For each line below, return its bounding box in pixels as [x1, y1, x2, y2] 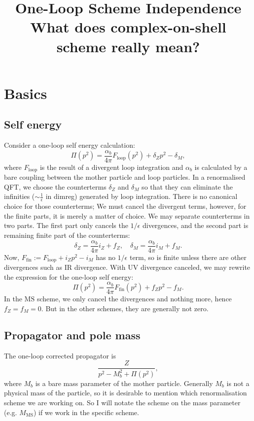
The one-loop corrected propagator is [4, 350, 116, 360]
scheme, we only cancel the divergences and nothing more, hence [36, 293, 232, 304]
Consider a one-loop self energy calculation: [4, 140, 135, 150]
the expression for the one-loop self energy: [4, 271, 134, 282]
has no [96, 252, 115, 262]
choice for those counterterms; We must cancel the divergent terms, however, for [4, 201, 247, 211]
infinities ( [4, 191, 35, 201]
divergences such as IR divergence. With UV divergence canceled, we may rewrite [4, 262, 251, 272]
